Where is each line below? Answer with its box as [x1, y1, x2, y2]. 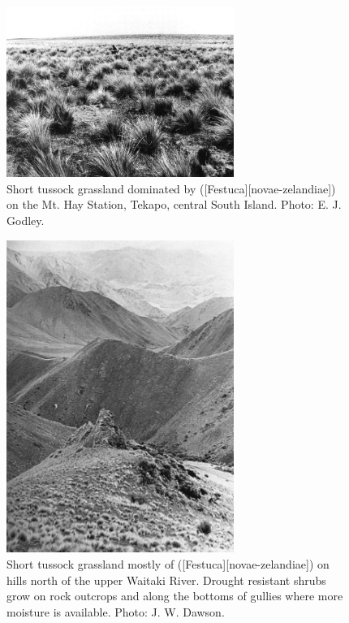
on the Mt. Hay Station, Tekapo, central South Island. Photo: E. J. [6, 196, 342, 213]
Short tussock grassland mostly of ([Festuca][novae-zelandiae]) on [6, 555, 330, 572]
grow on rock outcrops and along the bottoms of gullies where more [6, 587, 343, 604]
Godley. [6, 212, 45, 229]
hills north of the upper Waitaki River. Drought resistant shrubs [6, 571, 326, 588]
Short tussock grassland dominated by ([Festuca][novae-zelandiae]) [6, 180, 336, 197]
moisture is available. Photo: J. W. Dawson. [6, 603, 225, 620]
